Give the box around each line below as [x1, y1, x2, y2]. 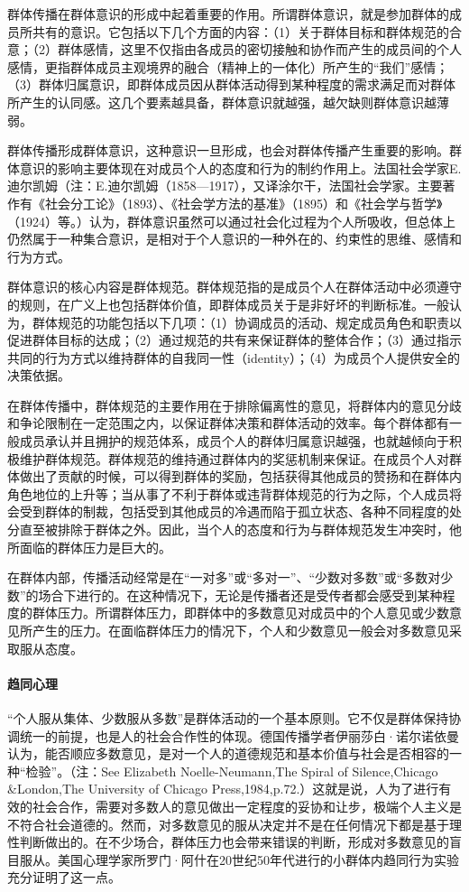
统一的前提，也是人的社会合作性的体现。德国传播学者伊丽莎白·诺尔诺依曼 [19, 726, 459, 745]
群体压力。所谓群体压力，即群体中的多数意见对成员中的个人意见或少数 [32, 603, 449, 622]
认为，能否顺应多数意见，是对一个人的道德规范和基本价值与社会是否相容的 [7, 744, 449, 763]
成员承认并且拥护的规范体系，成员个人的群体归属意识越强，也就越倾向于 [19, 432, 449, 451]
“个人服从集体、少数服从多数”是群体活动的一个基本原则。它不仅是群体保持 [7, 708, 449, 727]
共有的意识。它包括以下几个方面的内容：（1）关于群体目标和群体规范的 [32, 22, 449, 41]
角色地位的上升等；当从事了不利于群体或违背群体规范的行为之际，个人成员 [7, 484, 449, 503]
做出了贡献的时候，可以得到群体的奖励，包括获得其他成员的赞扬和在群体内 [19, 467, 462, 486]
